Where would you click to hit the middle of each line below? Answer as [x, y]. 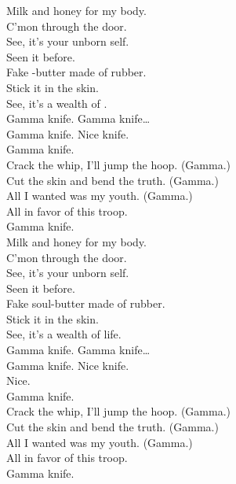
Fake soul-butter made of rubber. [86, 303]
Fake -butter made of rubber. [76, 72]
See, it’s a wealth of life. [64, 334]
